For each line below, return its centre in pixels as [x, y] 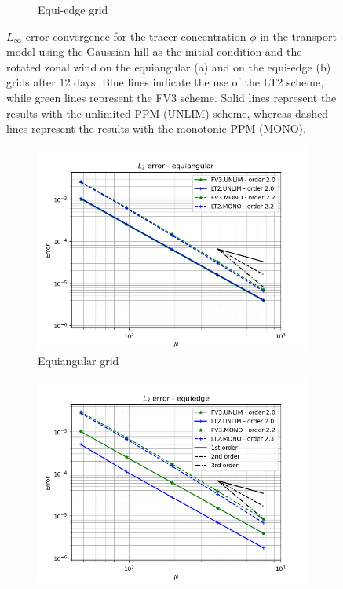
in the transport [298, 36]
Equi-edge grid [73, 9]
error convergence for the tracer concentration [136, 36]
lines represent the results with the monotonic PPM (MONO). [156, 128]
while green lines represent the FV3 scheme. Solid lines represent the [171, 97]
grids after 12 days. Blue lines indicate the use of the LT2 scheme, [165, 82]
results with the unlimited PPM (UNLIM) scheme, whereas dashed [168, 113]
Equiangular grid [78, 361]
